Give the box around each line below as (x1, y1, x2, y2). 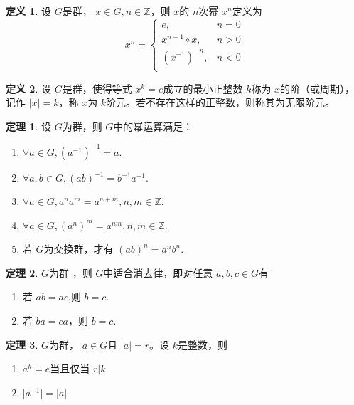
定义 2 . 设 (6, 80, 51, 95)
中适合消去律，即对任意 (103, 265, 213, 280)
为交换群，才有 (43, 241, 114, 256)
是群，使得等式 (62, 80, 132, 95)
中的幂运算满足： (113, 118, 193, 133)
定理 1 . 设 (6, 118, 51, 133)
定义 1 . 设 (6, 4, 51, 18)
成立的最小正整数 (163, 80, 243, 95)
